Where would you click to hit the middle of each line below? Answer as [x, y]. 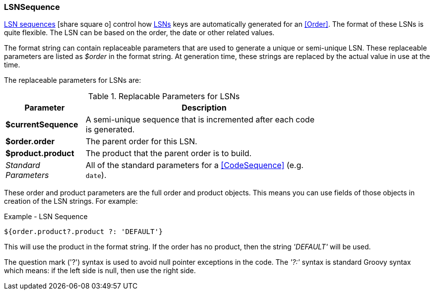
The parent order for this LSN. [141, 142]
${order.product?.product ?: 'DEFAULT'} [84, 232]
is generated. [110, 130]
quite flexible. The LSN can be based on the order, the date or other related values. [139, 33]
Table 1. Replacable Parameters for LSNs [164, 96]
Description [204, 108]
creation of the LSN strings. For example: [71, 201]
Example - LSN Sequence [46, 217]
